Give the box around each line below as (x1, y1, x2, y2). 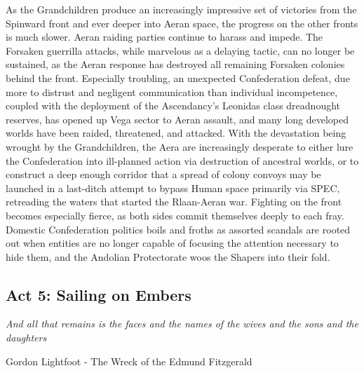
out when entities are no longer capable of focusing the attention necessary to (6, 236, 339, 250)
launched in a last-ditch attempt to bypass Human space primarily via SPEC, (6, 180, 340, 195)
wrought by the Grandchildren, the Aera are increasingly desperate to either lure (6, 139, 353, 154)
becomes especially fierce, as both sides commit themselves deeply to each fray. (6, 208, 344, 222)
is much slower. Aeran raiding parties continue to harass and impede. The (6, 29, 323, 44)
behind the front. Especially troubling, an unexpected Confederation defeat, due (6, 70, 350, 85)
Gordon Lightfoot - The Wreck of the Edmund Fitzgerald (6, 353, 252, 368)
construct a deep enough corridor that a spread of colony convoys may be (6, 167, 321, 182)
